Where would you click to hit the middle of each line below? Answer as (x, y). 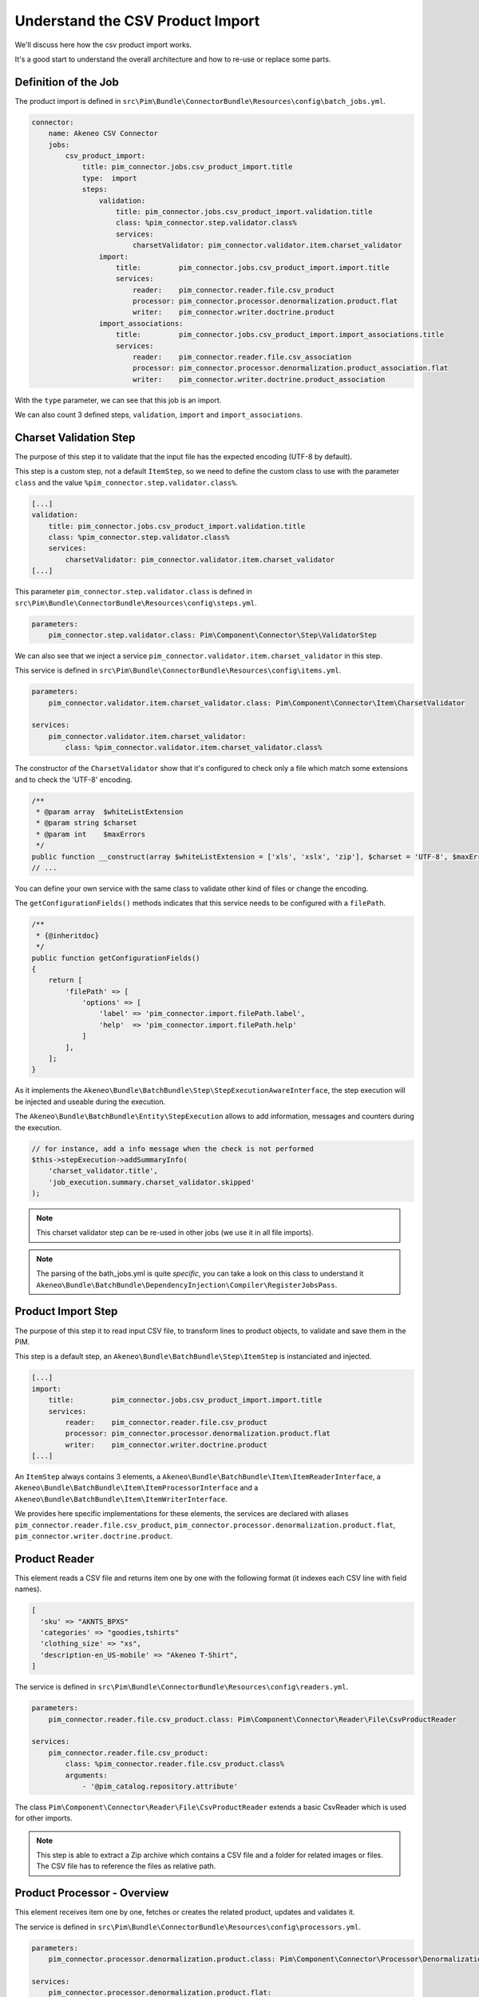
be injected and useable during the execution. (90, 1102)
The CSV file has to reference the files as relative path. (126, 1866)
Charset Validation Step (75, 438)
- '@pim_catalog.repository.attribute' (160, 1786)
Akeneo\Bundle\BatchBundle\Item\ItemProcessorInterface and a (137, 1488)
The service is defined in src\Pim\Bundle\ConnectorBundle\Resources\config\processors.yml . (188, 1927)
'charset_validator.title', (103, 1171)
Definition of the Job (67, 82)
